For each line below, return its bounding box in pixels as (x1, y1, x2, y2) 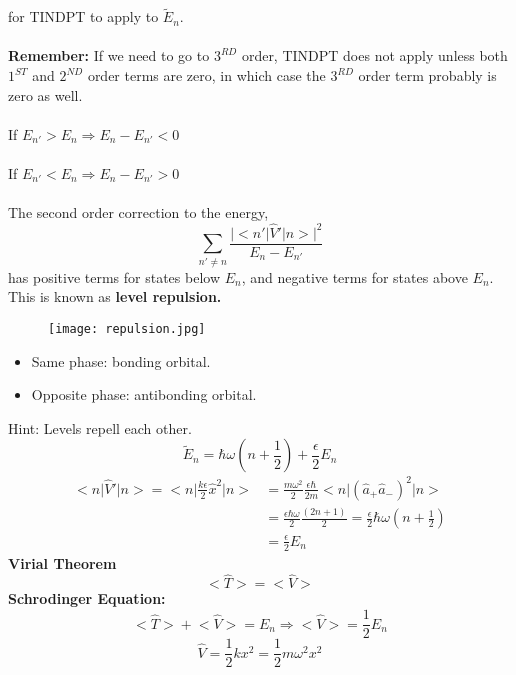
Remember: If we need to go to (8, 45, 210, 66)
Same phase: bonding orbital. (31, 350, 211, 371)
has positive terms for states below (8, 266, 220, 287)
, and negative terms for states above (241, 266, 468, 287)
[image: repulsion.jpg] (48, 321, 206, 336)
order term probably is (358, 65, 497, 85)
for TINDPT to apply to (8, 6, 159, 27)
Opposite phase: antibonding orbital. (31, 384, 257, 405)
